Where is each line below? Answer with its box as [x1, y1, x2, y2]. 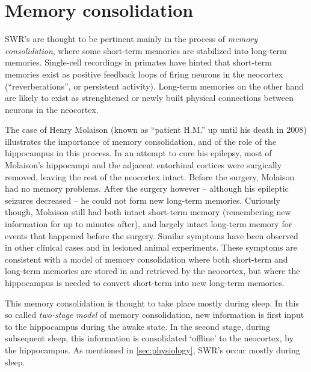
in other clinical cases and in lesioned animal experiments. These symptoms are [5, 241, 297, 254]
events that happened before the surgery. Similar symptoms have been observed [5, 229, 298, 242]
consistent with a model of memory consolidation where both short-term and [5, 252, 288, 265]
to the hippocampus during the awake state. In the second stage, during [5, 320, 270, 332]
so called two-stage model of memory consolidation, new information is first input [5, 308, 304, 321]
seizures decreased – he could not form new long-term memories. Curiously [5, 194, 280, 206]
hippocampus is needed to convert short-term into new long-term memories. [5, 276, 285, 288]
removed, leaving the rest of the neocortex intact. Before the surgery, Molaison [5, 170, 295, 183]
